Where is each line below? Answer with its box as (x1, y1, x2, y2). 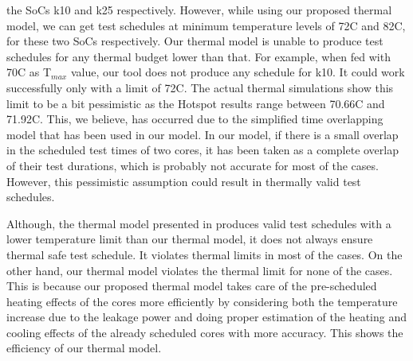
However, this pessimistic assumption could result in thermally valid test (6, 173, 361, 189)
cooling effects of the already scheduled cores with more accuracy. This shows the (6, 324, 403, 340)
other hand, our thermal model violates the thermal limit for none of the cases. (6, 262, 393, 278)
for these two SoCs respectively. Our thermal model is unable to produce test (6, 33, 383, 49)
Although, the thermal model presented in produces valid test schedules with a (6, 215, 391, 231)
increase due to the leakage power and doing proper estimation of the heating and (6, 309, 407, 325)
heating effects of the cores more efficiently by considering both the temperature (6, 293, 398, 309)
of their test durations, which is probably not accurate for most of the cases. (6, 157, 379, 173)
